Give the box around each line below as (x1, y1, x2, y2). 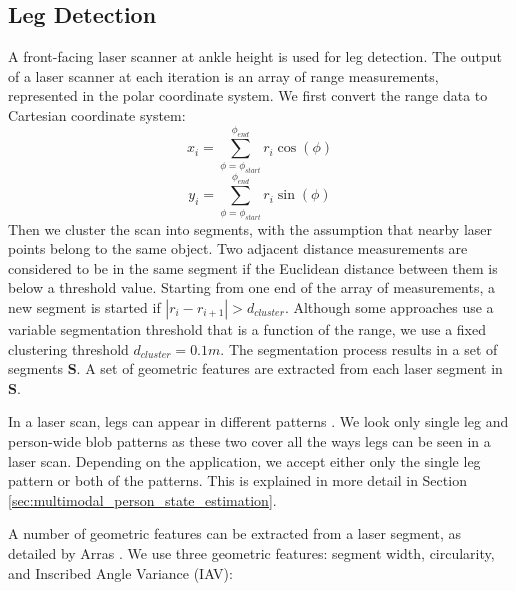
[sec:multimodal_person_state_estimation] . (8, 489, 277, 510)
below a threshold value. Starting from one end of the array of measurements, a (8, 277, 495, 298)
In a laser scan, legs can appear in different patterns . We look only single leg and (8, 411, 509, 432)
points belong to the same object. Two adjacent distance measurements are (8, 238, 468, 259)
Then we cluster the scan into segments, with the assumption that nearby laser (8, 218, 492, 239)
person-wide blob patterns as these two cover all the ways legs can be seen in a (8, 430, 491, 451)
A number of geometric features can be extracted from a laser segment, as (8, 523, 462, 544)
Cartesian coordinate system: (8, 104, 186, 125)
